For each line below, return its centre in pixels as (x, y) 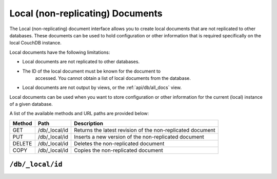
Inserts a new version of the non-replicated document (139, 137)
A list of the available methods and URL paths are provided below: (79, 114)
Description (88, 123)
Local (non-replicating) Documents (86, 13)
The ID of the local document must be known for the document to (92, 71)
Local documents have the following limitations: (60, 52)
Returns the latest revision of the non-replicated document (144, 130)
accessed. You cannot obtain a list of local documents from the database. (113, 78)
